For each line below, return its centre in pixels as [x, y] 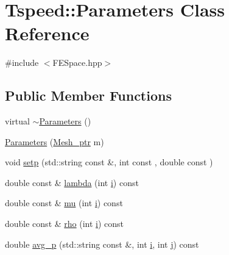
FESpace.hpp [77, 63]
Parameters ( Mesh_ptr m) [55, 141]
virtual [17, 121]
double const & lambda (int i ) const [72, 182]
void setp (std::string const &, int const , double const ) [109, 162]
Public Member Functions [88, 95]
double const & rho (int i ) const [65, 224]
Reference [47, 33]
